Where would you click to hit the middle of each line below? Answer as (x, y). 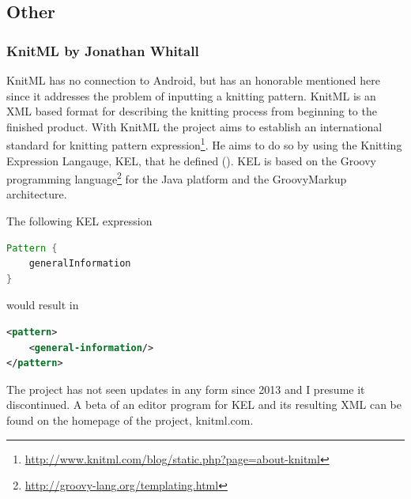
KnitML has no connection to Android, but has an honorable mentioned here (194, 80)
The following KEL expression (79, 221)
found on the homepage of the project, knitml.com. (130, 420)
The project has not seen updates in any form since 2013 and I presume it (186, 389)
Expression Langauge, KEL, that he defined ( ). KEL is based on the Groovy (191, 160)
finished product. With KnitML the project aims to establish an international (194, 126)
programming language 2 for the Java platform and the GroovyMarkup (177, 178)
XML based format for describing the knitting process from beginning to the (192, 111)
